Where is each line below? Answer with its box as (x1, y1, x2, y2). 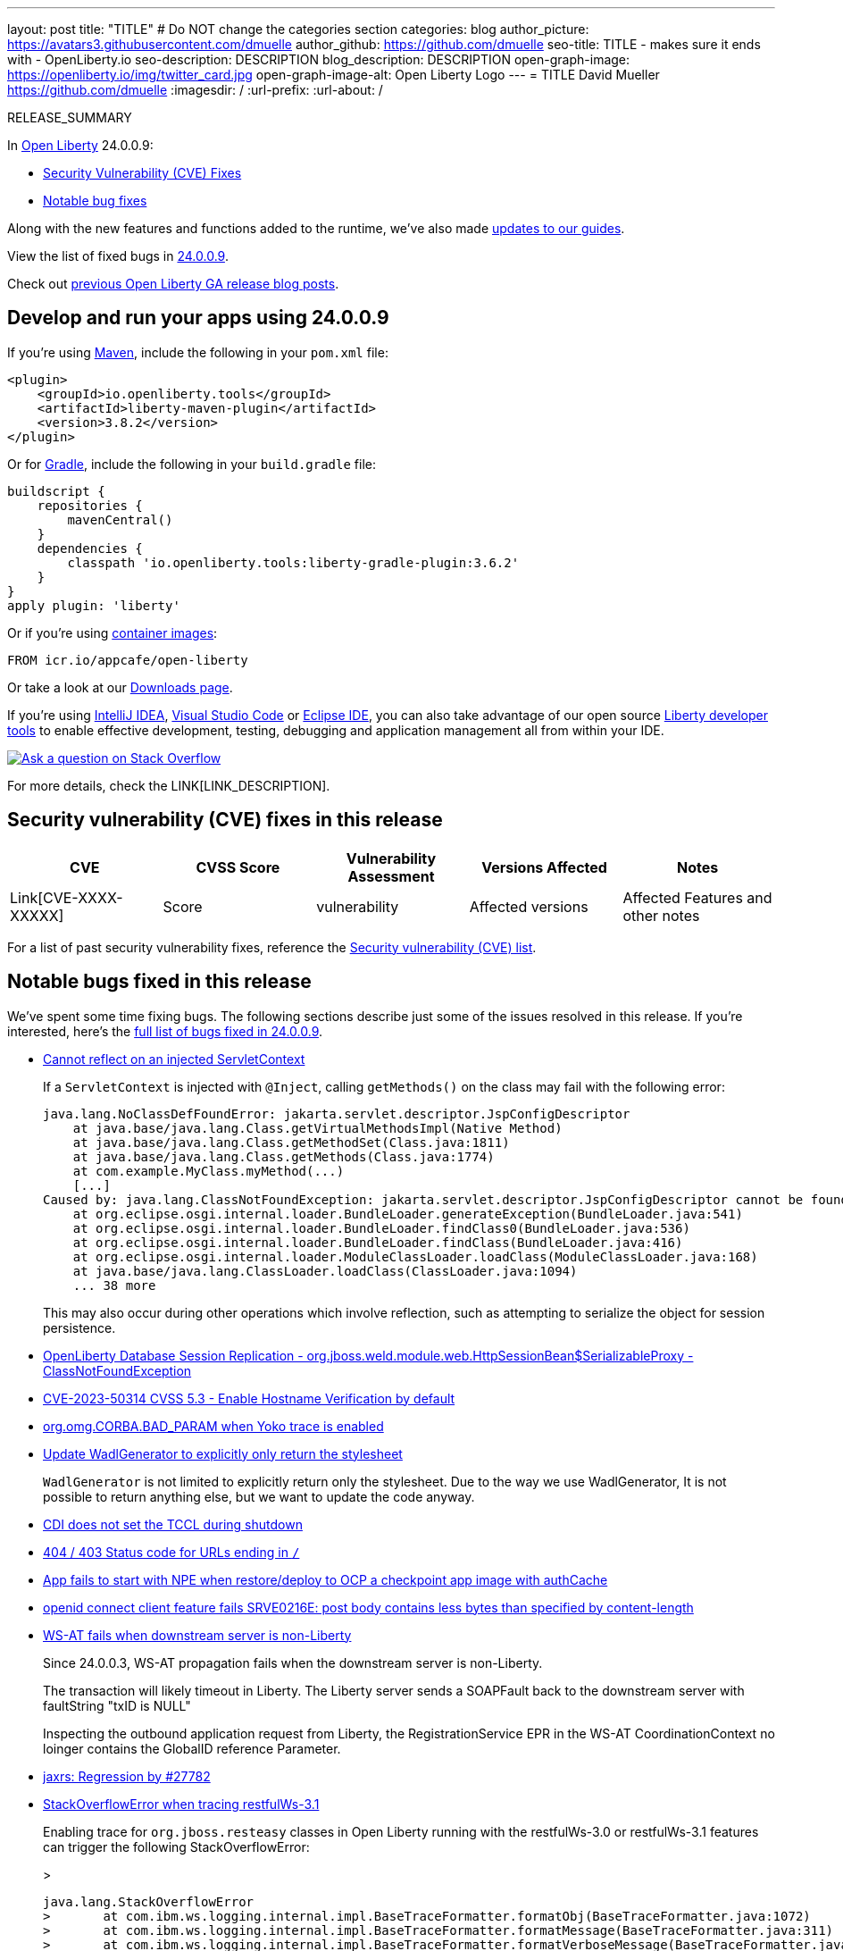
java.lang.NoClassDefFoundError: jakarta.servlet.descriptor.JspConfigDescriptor (43, 1106, 630, 1121)
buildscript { (7, 483, 105, 498)
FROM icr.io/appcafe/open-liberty (7, 652, 248, 667)
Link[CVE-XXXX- (10, 888, 123, 907)
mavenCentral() (67, 512, 173, 527)
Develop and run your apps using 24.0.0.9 (7, 306, 389, 330)
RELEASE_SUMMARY (7, 110, 132, 125)
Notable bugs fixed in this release (7, 970, 312, 993)
